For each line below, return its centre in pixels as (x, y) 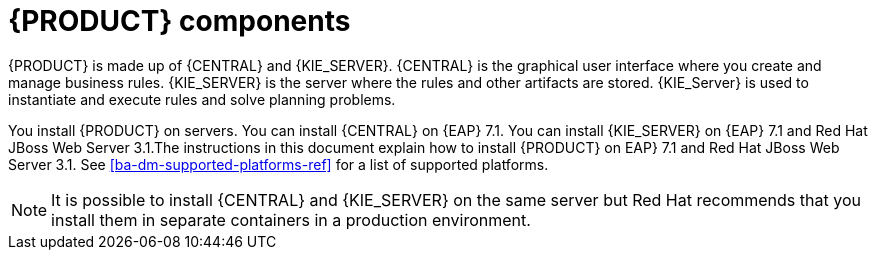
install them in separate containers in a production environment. (291, 219)
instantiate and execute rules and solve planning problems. (202, 99)
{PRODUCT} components (179, 21)
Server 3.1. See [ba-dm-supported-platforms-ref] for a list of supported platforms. (278, 164)
